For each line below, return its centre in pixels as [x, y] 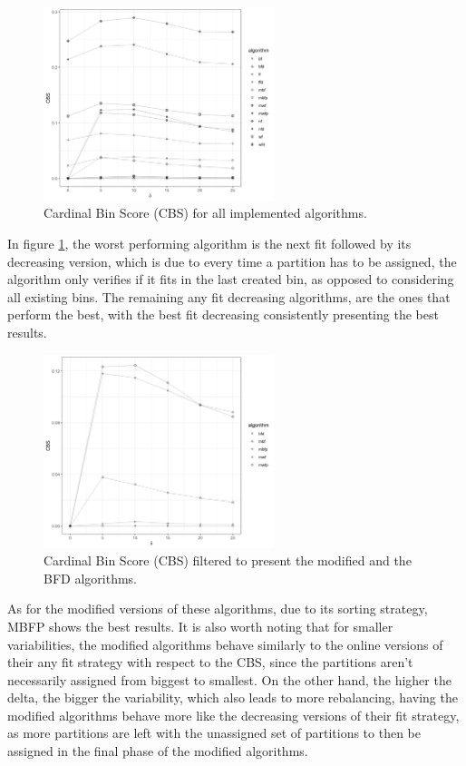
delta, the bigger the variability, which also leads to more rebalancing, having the [233, 697]
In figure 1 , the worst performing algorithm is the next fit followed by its [209, 244]
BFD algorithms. [90, 578]
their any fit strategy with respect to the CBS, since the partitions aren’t [210, 662]
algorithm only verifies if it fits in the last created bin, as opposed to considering [231, 279]
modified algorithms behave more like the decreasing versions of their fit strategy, [233, 715]
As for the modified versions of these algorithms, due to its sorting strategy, [218, 609]
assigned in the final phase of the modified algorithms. [158, 751]
